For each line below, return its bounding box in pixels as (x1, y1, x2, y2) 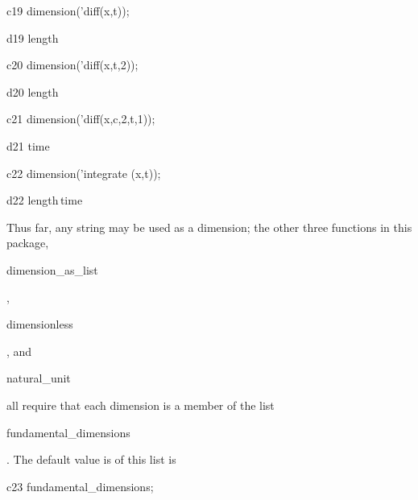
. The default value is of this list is (6, 451, 176, 468)
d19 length (6, 29, 59, 46)
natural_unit (6, 370, 71, 386)
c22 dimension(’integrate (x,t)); (6, 164, 161, 181)
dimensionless (6, 316, 73, 333)
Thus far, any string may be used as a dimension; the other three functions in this (6, 218, 412, 235)
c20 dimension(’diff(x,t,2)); (6, 56, 139, 73)
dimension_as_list (6, 261, 98, 278)
